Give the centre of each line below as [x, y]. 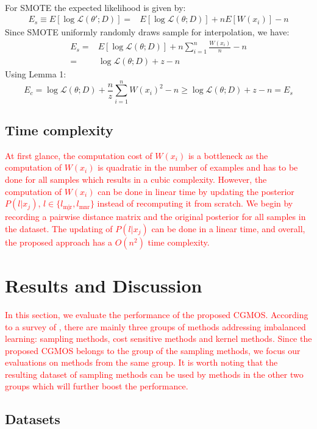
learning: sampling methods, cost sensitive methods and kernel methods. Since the [158, 339]
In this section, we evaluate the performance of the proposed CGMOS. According [157, 314]
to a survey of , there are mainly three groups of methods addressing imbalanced [155, 326]
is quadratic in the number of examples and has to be [198, 167]
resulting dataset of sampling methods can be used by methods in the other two [154, 374]
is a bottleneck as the [228, 155]
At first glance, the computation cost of [79, 155]
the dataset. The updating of [59, 228]
